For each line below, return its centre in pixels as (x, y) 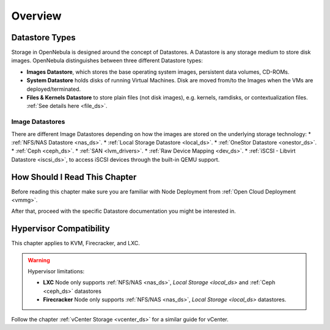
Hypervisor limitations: (56, 271)
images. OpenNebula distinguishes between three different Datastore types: (107, 60)
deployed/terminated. (54, 89)
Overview (36, 16)
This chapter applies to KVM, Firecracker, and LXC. (76, 243)
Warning (39, 260)
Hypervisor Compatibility (61, 229)
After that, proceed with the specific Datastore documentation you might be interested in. (124, 211)
